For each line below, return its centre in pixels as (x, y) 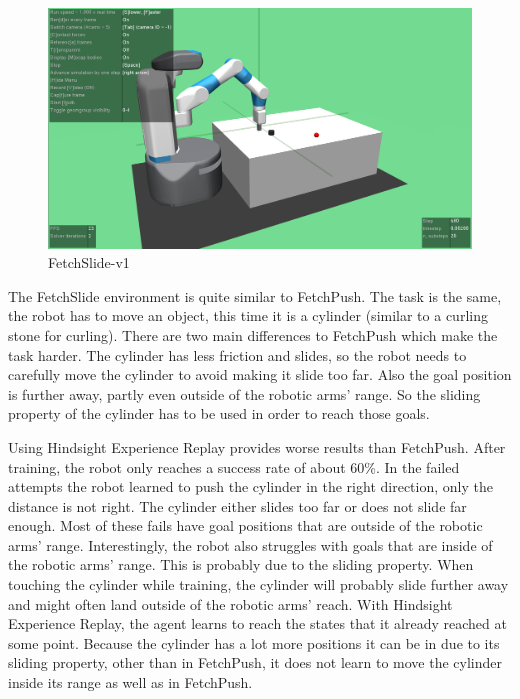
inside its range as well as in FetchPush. (130, 682)
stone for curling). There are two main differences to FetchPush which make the (253, 334)
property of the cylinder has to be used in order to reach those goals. (219, 413)
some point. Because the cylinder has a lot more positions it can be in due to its (254, 642)
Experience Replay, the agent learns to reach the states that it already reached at (257, 623)
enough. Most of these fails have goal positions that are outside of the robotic (245, 525)
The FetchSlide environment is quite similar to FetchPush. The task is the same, (255, 295)
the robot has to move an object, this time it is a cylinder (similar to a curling (248, 315)
